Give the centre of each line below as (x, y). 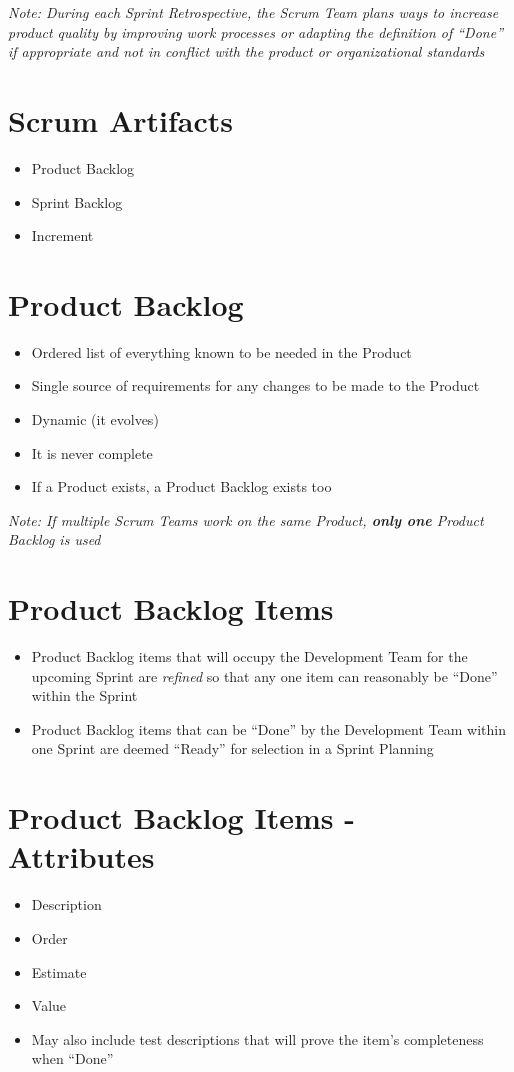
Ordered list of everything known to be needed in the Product (221, 351)
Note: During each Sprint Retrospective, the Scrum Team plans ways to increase (253, 12)
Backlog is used (54, 539)
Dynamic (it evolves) (95, 419)
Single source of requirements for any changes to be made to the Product (255, 385)
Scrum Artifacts (120, 119)
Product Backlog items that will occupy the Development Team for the (249, 656)
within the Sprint (84, 695)
